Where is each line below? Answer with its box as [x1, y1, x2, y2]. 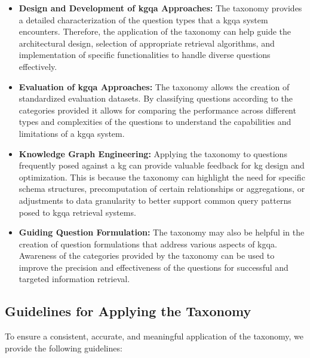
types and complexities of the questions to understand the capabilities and [19, 115, 291, 128]
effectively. [19, 60, 57, 72]
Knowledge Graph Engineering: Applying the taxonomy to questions [19, 147, 287, 160]
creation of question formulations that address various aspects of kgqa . [19, 237, 277, 250]
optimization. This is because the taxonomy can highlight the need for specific [19, 170, 305, 183]
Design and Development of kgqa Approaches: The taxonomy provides [19, 2, 302, 14]
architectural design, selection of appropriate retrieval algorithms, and [19, 36, 275, 49]
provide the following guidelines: [5, 341, 122, 354]
